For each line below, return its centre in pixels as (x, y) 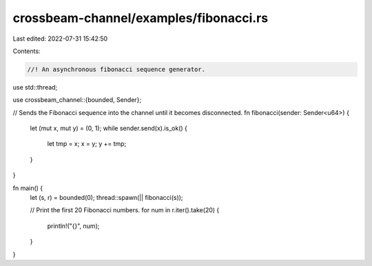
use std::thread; (35, 87)
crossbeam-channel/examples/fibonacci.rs (141, 18)
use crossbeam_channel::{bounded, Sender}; (77, 100)
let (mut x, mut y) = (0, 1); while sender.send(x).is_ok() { (108, 128)
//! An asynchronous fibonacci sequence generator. (116, 69)
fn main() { (28, 188)
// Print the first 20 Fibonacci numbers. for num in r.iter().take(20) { (125, 210)
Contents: (27, 51)
